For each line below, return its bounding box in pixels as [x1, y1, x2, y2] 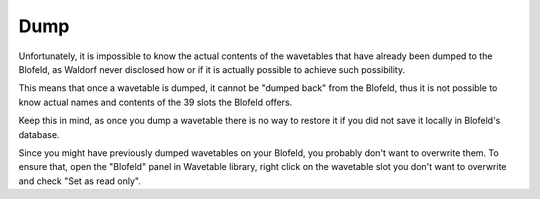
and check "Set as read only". [18, 175, 142, 187]
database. [18, 128, 60, 140]
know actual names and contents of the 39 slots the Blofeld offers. [18, 96, 293, 108]
